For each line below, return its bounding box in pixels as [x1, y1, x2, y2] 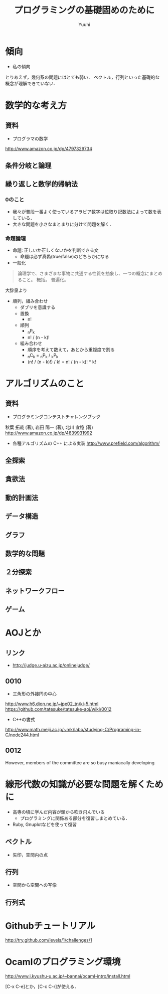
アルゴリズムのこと [5, 378, 84, 389]
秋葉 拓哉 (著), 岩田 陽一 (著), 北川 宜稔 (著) [5, 424, 94, 430]
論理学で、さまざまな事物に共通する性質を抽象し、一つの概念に [17, 270, 149, 276]
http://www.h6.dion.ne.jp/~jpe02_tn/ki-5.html [5, 701, 99, 707]
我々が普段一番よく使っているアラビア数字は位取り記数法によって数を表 [12, 209, 161, 215]
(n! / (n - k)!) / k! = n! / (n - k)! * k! [27, 359, 96, 365]
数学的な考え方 [5, 100, 67, 111]
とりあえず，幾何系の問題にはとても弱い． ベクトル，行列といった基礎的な [5, 74, 160, 80]
